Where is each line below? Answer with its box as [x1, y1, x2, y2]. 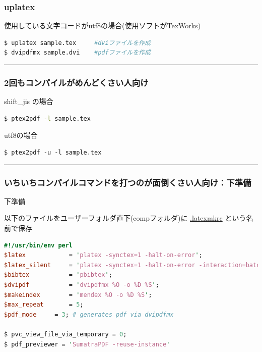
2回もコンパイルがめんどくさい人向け [4, 76, 149, 88]
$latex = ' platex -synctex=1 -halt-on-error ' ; [4, 252, 203, 259]
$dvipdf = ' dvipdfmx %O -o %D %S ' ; [4, 281, 159, 288]
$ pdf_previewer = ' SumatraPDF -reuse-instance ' [4, 340, 170, 348]
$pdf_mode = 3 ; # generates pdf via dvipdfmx [4, 311, 174, 318]
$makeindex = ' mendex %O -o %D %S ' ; [4, 291, 152, 298]
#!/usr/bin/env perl [4, 241, 73, 249]
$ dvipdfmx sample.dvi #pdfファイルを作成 [4, 49, 151, 57]
